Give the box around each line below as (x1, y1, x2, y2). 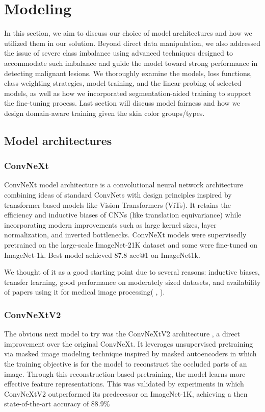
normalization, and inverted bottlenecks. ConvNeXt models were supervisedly (4, 229, 247, 240)
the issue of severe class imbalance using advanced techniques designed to (4, 47, 233, 58)
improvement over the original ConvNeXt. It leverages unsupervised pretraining (4, 338, 253, 349)
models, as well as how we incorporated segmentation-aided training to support (4, 87, 252, 98)
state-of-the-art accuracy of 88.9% (4, 398, 110, 409)
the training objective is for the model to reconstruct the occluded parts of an (4, 358, 247, 369)
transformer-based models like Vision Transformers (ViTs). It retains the (4, 199, 231, 210)
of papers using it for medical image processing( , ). (4, 286, 165, 297)
